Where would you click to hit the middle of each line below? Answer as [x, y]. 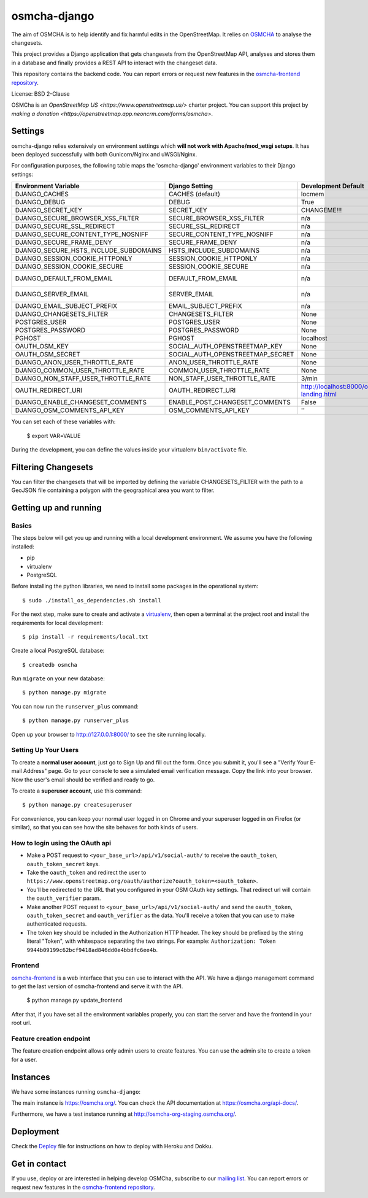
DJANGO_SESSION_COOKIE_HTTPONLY [74, 259]
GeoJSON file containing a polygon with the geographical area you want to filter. [113, 490]
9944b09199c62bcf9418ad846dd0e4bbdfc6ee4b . [92, 950]
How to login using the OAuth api [61, 843]
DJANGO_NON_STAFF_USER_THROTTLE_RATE [83, 378]
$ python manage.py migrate [64, 693]
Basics [21, 526]
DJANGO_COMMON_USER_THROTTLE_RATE [80, 371]
